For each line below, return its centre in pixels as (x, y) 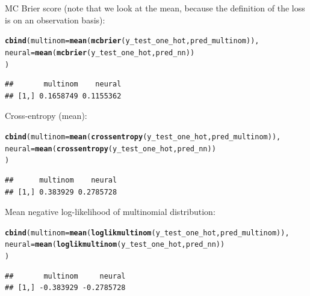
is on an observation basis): (55, 20)
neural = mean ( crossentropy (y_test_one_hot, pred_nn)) (110, 149)
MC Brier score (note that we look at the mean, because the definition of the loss (155, 8)
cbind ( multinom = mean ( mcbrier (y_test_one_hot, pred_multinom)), (132, 41)
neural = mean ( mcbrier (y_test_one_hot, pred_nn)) (100, 53)
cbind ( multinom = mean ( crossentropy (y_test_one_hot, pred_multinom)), (143, 137)
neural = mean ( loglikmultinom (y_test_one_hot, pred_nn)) (115, 245)
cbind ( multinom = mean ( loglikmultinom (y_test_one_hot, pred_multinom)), (147, 233)
